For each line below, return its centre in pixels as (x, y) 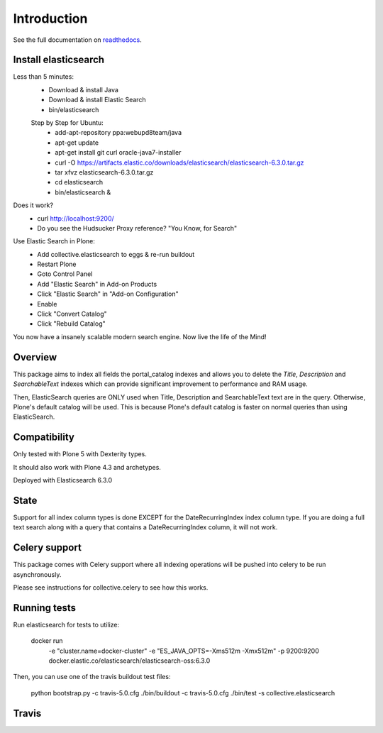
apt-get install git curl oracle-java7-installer (118, 153)
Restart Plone (57, 264)
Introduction (50, 18)
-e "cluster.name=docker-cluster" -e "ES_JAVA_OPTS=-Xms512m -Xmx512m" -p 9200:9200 (184, 651)
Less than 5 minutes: (44, 77)
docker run (47, 641)
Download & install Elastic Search (97, 100)
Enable (47, 304)
